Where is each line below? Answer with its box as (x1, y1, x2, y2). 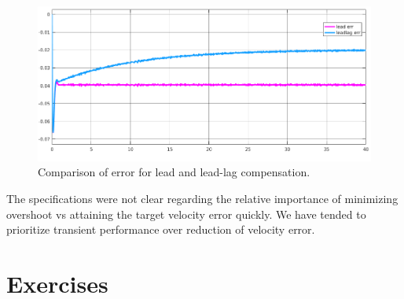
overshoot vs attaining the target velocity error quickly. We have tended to (6, 205, 366, 222)
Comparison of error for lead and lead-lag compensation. (38, 164, 310, 180)
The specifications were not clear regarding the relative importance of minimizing (6, 190, 398, 206)
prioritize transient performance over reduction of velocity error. (6, 221, 315, 238)
